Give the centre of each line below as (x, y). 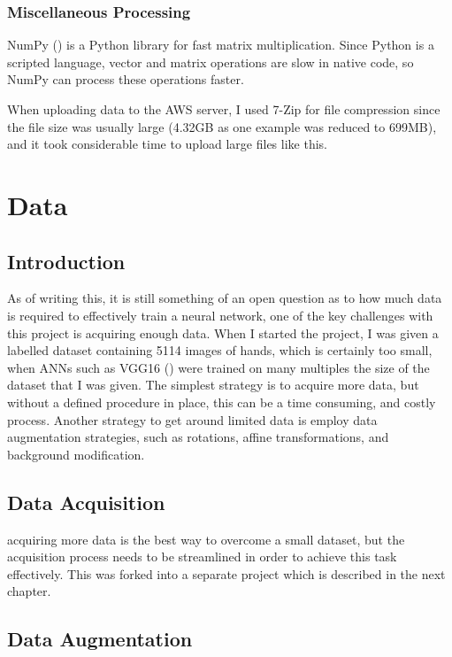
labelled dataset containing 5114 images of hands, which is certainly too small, (220, 350)
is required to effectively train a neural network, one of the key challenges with (220, 315)
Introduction (66, 261)
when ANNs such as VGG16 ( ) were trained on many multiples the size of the (218, 367)
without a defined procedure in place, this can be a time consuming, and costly (222, 402)
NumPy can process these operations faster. (126, 79)
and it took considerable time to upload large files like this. (167, 144)
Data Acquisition (86, 502)
